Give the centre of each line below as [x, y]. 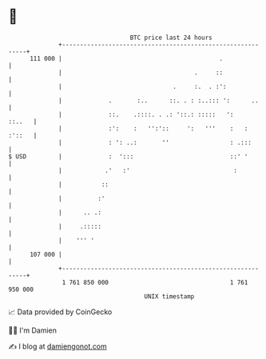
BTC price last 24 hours [171, 38]
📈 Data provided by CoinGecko [60, 312]
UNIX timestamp [169, 296]
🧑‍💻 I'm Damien [33, 330]
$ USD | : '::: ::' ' [128, 156]
